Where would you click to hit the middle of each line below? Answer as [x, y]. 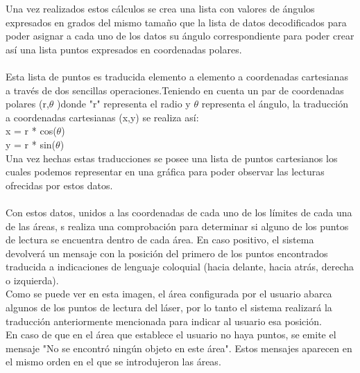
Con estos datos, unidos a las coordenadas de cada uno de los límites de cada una [179, 212]
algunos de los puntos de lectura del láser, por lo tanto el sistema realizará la [169, 307]
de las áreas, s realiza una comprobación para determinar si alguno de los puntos [177, 226]
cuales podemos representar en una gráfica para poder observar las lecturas [165, 172]
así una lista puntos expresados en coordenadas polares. [124, 49]
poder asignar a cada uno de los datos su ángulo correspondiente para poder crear [180, 36]
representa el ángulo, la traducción [275, 104]
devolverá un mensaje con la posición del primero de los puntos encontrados [167, 253]
